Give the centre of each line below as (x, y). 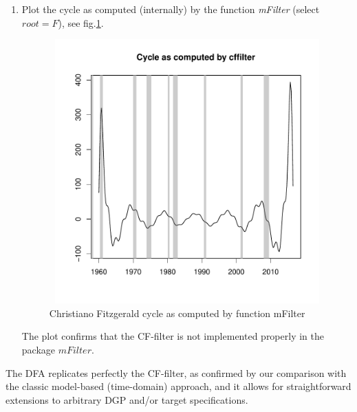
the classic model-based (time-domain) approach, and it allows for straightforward (178, 386)
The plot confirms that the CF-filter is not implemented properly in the (173, 336)
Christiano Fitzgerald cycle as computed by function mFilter (177, 313)
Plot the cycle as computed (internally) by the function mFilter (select (171, 9)
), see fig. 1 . (81, 22)
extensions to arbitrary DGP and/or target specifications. (127, 399)
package (39, 349)
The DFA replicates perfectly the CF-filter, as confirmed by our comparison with (176, 372)
